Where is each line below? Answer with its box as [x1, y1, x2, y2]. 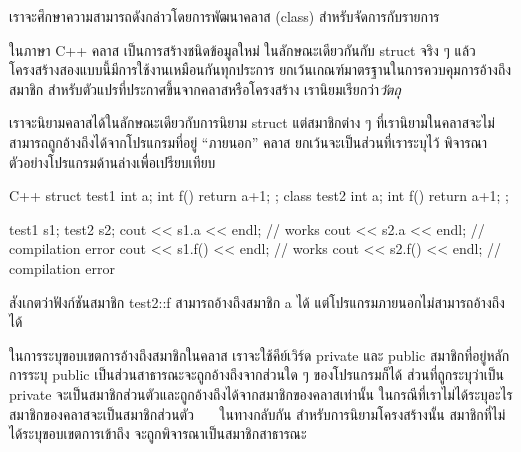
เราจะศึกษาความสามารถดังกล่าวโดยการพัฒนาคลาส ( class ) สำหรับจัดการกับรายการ [9, 6, 440, 26]
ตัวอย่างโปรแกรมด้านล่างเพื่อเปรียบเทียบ [9, 151, 216, 172]
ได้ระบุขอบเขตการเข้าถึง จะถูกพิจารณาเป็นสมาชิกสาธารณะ [9, 423, 307, 444]
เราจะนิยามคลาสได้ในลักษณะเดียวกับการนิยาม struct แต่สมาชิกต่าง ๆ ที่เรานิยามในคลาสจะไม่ [9, 112, 495, 133]
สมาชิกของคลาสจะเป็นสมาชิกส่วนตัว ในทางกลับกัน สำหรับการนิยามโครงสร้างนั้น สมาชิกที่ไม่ [9, 403, 506, 424]
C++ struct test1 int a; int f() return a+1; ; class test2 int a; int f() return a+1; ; [9, 185, 510, 206]
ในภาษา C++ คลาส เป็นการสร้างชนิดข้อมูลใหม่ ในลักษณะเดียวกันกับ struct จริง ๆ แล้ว [9, 39, 476, 60]
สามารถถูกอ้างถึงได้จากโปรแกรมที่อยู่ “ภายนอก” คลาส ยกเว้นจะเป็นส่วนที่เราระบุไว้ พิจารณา [9, 131, 488, 152]
